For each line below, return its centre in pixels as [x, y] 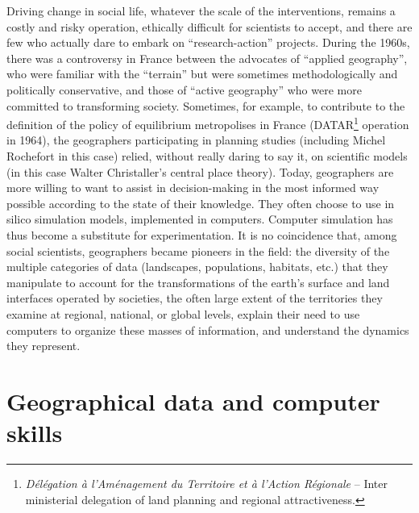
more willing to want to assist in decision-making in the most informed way [193, 188]
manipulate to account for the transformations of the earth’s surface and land [198, 282]
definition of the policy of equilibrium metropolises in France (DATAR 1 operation [208, 123]
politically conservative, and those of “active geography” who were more [184, 89]
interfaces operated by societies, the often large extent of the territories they [195, 298]
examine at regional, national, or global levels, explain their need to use [183, 313]
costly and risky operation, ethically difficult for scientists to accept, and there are [209, 26]
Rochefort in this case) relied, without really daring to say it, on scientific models [207, 156]
